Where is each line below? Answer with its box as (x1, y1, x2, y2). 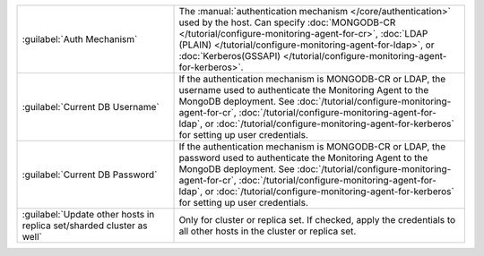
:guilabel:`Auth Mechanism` (22, 33, 138, 45)
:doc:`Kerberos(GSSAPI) (178, 50, 281, 62)
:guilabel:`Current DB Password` (22, 168, 158, 181)
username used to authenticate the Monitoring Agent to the (178, 84, 429, 96)
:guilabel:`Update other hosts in (22, 209, 155, 220)
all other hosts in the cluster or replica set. (178, 225, 357, 237)
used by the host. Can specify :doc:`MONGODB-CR (178, 16, 396, 29)
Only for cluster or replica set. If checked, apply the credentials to (178, 214, 456, 226)
